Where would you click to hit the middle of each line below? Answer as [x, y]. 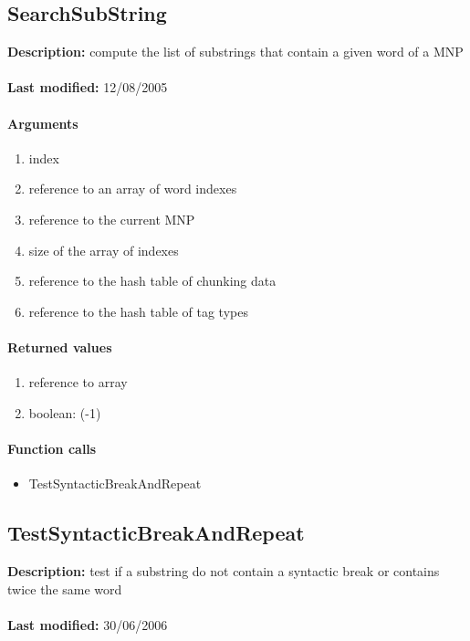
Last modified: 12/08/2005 [88, 87]
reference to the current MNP [112, 219]
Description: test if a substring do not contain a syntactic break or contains [224, 570]
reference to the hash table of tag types [138, 311]
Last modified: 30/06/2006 [88, 624]
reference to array [78, 382]
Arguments [43, 123]
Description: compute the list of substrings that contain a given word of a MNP [235, 52]
